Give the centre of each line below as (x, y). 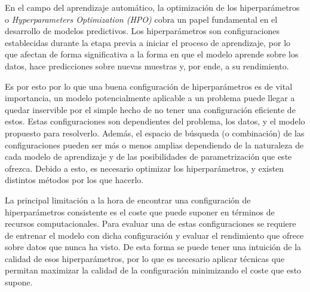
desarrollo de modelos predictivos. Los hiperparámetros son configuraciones (142, 31)
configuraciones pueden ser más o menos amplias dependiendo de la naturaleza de (154, 145)
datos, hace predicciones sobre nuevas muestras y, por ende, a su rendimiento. (147, 66)
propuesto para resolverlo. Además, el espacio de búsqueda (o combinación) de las (155, 133)
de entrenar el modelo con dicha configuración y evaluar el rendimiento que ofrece (154, 235)
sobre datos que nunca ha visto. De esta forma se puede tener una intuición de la (153, 247)
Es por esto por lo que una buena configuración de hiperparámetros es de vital (149, 86)
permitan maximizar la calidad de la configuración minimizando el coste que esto (153, 270)
